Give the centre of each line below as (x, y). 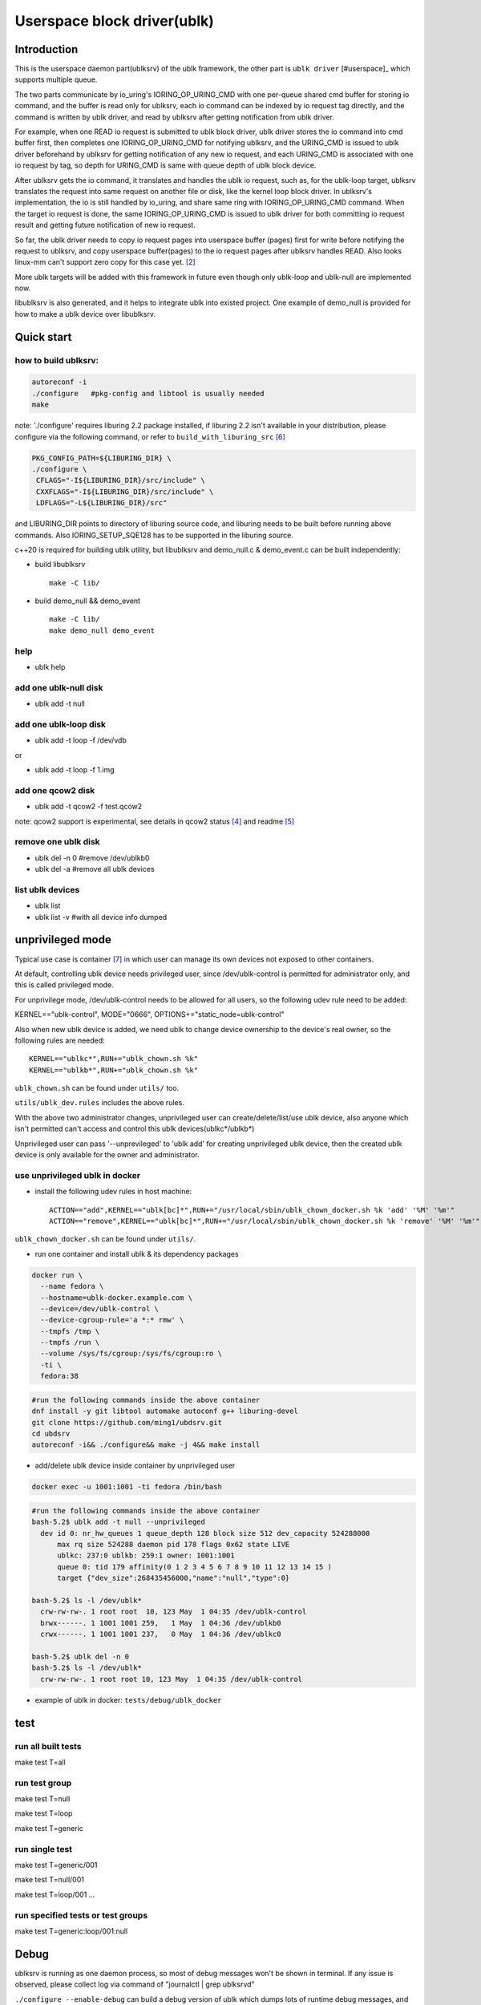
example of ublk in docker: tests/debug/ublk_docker (128, 1699)
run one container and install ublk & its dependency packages (137, 1254)
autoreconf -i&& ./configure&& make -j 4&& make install (146, 1445)
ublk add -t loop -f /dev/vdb (81, 740)
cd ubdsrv (51, 1433)
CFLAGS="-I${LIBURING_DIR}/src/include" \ (121, 480)
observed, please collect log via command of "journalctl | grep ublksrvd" (135, 1984)
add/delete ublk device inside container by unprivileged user (135, 1466)
